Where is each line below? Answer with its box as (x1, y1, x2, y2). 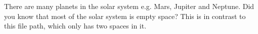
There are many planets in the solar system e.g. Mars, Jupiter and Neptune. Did (4, 1, 254, 11)
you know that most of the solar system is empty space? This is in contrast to (4, 10, 246, 21)
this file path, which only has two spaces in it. (4, 20, 147, 31)
